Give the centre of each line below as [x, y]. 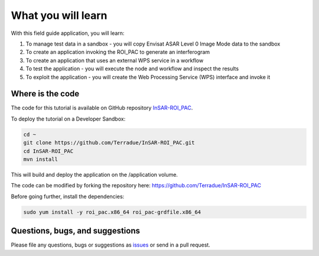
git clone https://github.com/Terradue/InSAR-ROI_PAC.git [109, 143]
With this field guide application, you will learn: [68, 33]
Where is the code [45, 94]
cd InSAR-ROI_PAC [48, 151]
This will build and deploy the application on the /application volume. [95, 174]
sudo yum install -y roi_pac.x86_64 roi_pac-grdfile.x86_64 [112, 212]
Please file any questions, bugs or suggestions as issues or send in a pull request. [111, 245]
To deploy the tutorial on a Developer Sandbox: [68, 119]
